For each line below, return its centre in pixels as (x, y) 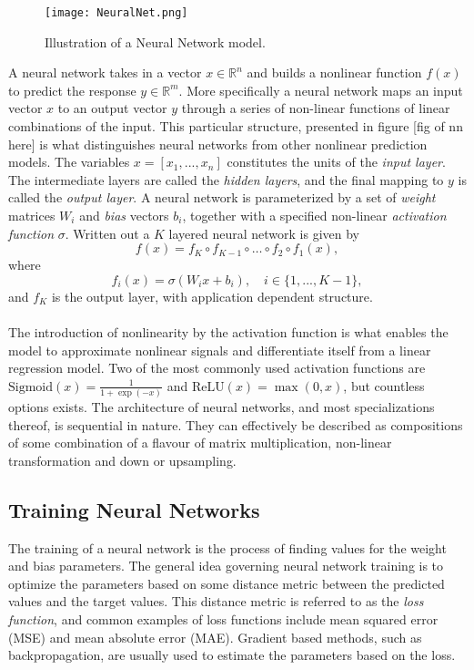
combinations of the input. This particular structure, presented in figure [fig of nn (236, 126)
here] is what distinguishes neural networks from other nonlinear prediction (218, 144)
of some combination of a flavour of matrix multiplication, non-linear (200, 443)
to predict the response (72, 90)
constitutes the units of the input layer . (336, 162)
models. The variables (69, 162)
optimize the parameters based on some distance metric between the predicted (227, 583)
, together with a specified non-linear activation (314, 215)
